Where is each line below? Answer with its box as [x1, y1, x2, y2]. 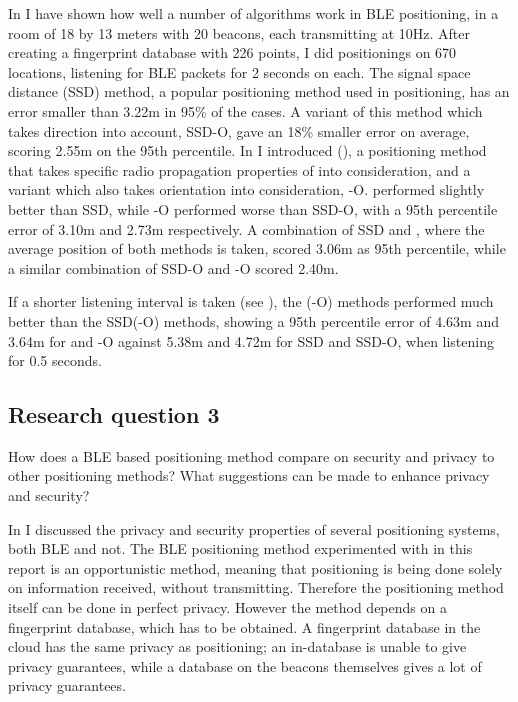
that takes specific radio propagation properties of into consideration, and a [8, 159, 471, 180]
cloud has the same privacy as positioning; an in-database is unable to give [8, 636, 467, 657]
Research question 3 [8, 399, 220, 430]
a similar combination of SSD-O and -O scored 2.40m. [8, 257, 339, 278]
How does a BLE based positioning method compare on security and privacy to [8, 445, 495, 466]
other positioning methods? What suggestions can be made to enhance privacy [8, 465, 490, 486]
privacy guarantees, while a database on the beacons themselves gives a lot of [8, 655, 482, 676]
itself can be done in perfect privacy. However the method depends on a [8, 597, 447, 618]
